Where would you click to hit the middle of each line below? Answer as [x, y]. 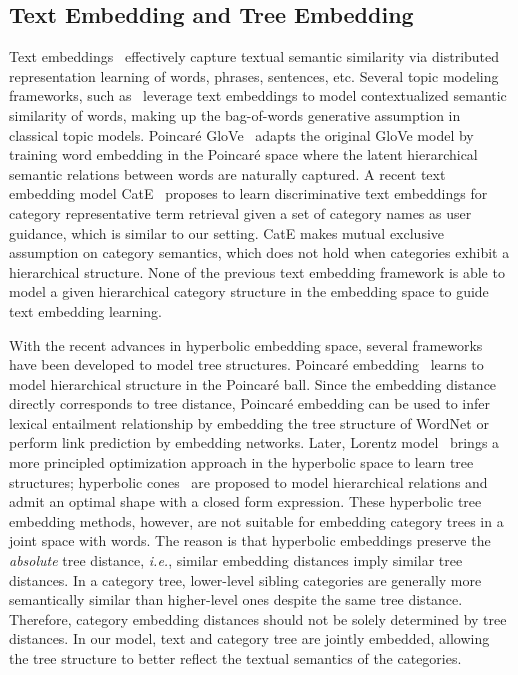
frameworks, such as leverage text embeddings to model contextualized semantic [258, 95]
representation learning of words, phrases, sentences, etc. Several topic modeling [254, 75]
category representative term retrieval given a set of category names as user [240, 212]
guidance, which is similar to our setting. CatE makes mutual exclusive [227, 232]
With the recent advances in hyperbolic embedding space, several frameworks [246, 344]
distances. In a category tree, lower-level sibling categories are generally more [245, 579]
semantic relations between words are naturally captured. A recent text [227, 173]
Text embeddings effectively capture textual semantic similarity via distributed [254, 56]
